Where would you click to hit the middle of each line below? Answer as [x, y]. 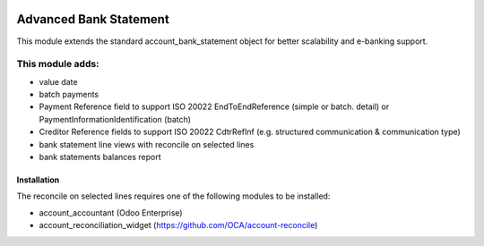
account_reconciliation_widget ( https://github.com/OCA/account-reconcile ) [178, 225]
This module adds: [58, 64]
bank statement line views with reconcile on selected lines [147, 144]
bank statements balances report [100, 157]
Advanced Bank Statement [93, 19]
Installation [38, 180]
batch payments [69, 95]
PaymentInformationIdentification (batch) [115, 119]
